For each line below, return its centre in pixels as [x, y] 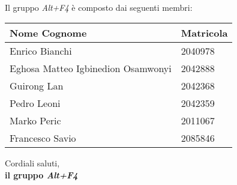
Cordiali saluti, [32, 163]
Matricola [204, 33]
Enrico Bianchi [41, 51]
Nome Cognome [48, 33]
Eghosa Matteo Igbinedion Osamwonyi [91, 68]
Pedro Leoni [35, 103]
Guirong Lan [37, 86]
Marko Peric [35, 121]
